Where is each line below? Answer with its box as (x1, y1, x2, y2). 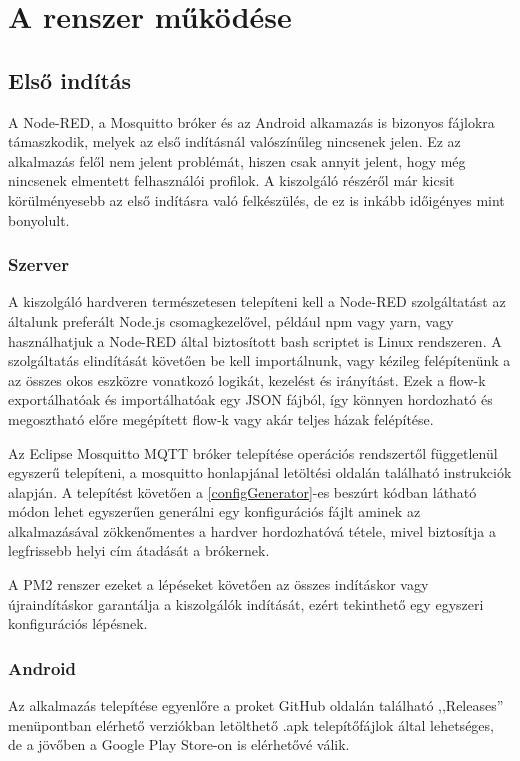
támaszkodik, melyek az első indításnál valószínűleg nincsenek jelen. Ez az (8, 131, 461, 152)
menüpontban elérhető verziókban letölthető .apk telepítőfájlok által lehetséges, (8, 714, 494, 735)
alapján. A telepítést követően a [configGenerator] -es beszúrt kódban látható (8, 481, 477, 502)
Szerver (8, 252, 69, 277)
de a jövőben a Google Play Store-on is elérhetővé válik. (8, 734, 350, 755)
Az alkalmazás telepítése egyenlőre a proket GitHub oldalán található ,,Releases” (8, 695, 504, 716)
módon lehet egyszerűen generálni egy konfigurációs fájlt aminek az (8, 501, 421, 522)
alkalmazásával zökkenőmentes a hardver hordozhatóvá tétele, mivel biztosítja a (8, 520, 496, 541)
